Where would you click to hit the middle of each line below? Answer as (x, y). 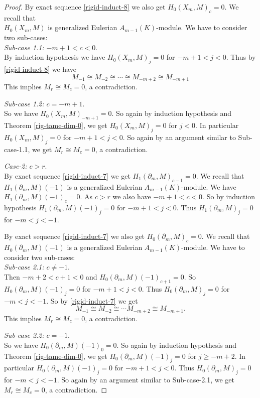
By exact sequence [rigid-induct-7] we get (67, 175)
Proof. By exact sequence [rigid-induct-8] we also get (85, 7)
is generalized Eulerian (83, 27)
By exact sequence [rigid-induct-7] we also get (74, 236)
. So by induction (229, 196)
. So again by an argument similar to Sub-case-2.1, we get (146, 380)
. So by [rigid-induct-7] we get (92, 300)
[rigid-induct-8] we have (40, 69)
